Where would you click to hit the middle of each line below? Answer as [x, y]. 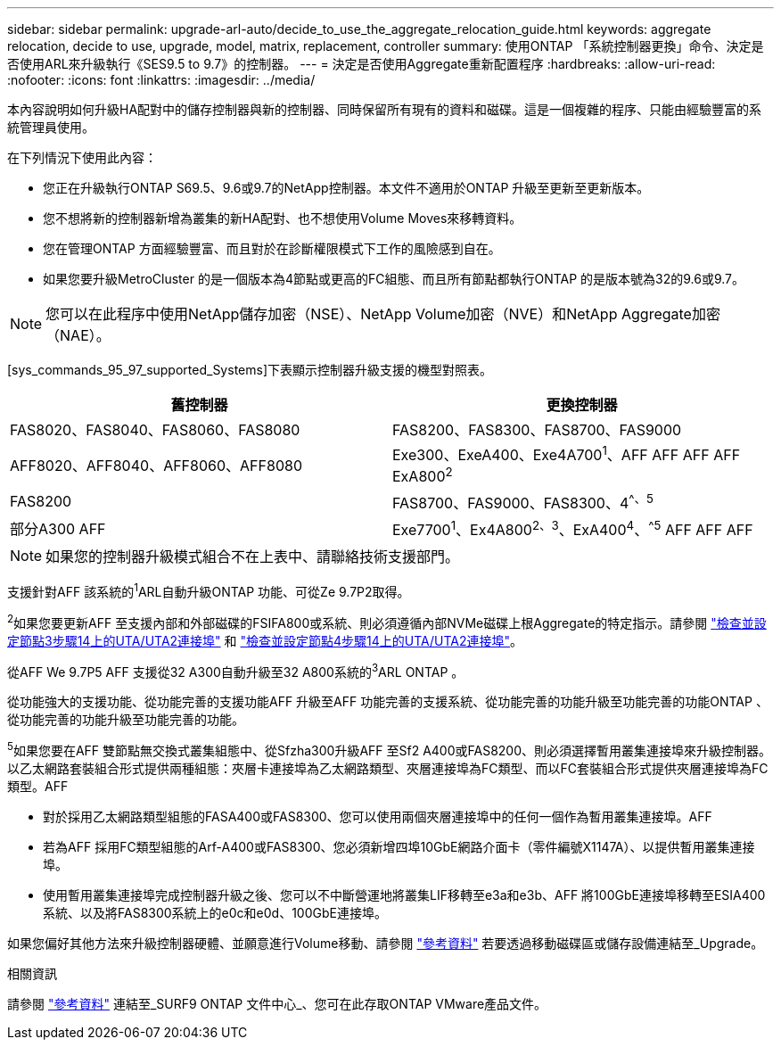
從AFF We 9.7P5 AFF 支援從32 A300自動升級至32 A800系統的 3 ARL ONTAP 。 [236, 670]
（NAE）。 [78, 335]
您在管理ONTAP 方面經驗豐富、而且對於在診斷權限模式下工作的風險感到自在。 [272, 248]
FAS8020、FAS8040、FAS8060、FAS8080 [155, 430]
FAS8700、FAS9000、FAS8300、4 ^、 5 [523, 501]
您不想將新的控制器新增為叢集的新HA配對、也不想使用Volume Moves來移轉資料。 [283, 218]
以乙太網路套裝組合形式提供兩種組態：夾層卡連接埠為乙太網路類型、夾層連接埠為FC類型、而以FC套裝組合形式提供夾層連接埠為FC [388, 768]
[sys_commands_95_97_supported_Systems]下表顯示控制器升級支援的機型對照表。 [250, 370]
